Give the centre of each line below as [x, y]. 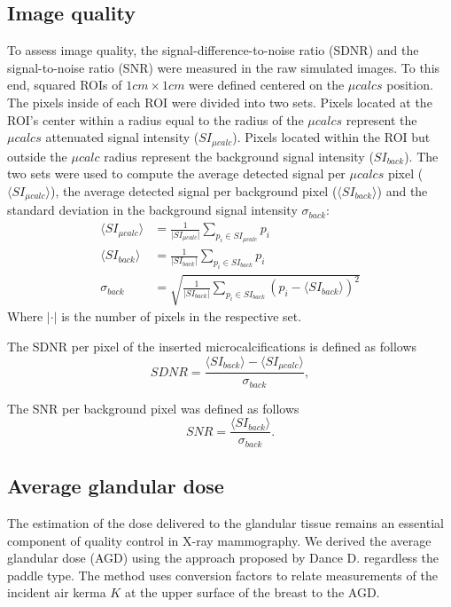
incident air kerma [57, 592]
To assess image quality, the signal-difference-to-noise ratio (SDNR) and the [213, 50]
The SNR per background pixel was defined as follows [153, 408]
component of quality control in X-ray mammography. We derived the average [219, 540]
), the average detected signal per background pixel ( [194, 190]
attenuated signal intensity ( [122, 137]
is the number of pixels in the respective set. [182, 316]
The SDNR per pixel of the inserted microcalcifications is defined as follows [212, 347]
